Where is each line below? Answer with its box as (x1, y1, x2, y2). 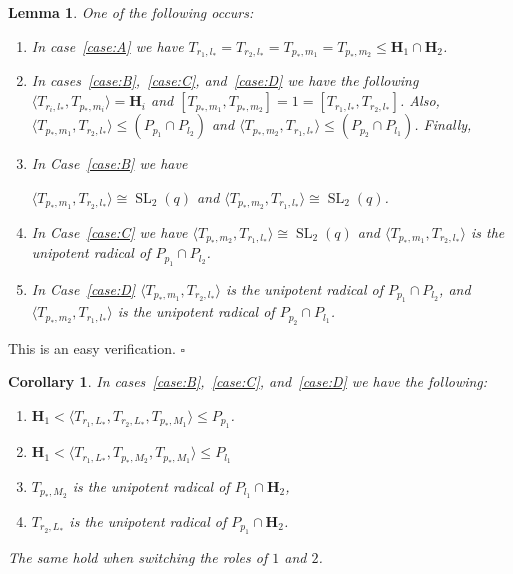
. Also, (399, 90, 440, 111)
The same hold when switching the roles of (8, 547, 268, 568)
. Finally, (414, 114, 472, 135)
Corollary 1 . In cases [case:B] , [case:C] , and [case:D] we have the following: (8, 371, 488, 392)
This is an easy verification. (8, 337, 176, 358)
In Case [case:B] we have (31, 153, 188, 174)
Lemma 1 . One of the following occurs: (8, 2, 254, 22)
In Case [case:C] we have (31, 221, 188, 242)
